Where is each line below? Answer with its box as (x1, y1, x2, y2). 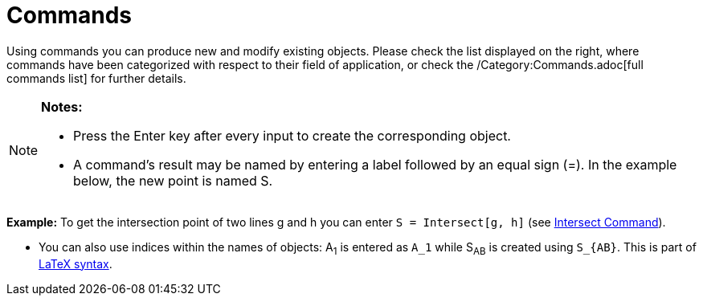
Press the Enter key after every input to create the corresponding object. (73, 127, 511, 144)
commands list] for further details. (6, 71, 186, 85)
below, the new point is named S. (73, 172, 273, 189)
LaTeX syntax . (39, 256, 112, 271)
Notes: (41, 98, 83, 115)
